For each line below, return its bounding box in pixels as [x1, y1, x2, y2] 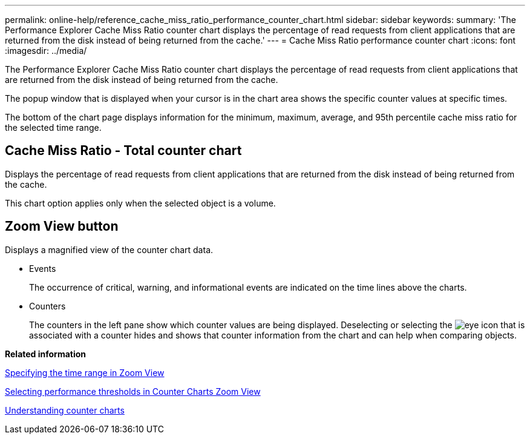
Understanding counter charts [5, 404, 125, 415]
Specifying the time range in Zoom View [5, 367, 165, 378]
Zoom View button [5, 219, 119, 234]
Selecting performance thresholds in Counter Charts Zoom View [5, 386, 261, 397]
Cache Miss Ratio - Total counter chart [5, 143, 242, 159]
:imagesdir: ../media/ [5, 45, 87, 56]
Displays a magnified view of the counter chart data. [5, 244, 214, 255]
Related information [5, 348, 87, 359]
